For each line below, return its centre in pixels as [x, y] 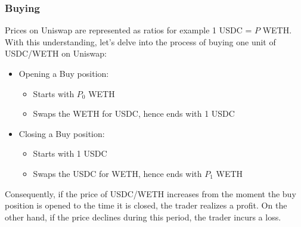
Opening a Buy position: [64, 73]
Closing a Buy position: [62, 133]
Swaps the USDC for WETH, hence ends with [117, 173]
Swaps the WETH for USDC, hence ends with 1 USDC [134, 113]
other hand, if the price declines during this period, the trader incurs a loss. [143, 217]
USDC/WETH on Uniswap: [56, 53]
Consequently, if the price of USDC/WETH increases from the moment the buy [150, 193]
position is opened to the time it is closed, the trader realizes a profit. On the [146, 205]
